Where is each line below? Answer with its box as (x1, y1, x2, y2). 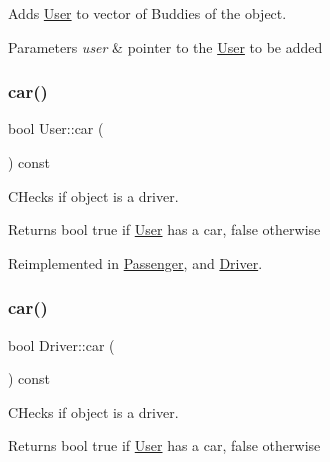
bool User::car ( (8, 118, 104, 139)
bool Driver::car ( (8, 334, 115, 355)
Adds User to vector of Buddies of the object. (8, 3, 287, 23)
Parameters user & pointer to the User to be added (8, 36, 323, 57)
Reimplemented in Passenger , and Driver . (8, 252, 263, 273)
